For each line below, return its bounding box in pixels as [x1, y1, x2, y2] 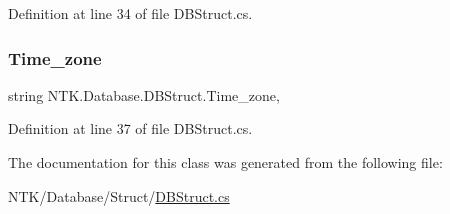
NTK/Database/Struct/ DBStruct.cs [8, 185, 230, 206]
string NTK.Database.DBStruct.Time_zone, [8, 84, 280, 105]
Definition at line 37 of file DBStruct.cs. [8, 118, 253, 139]
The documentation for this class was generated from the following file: [8, 152, 443, 172]
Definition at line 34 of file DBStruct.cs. [8, 3, 253, 23]
